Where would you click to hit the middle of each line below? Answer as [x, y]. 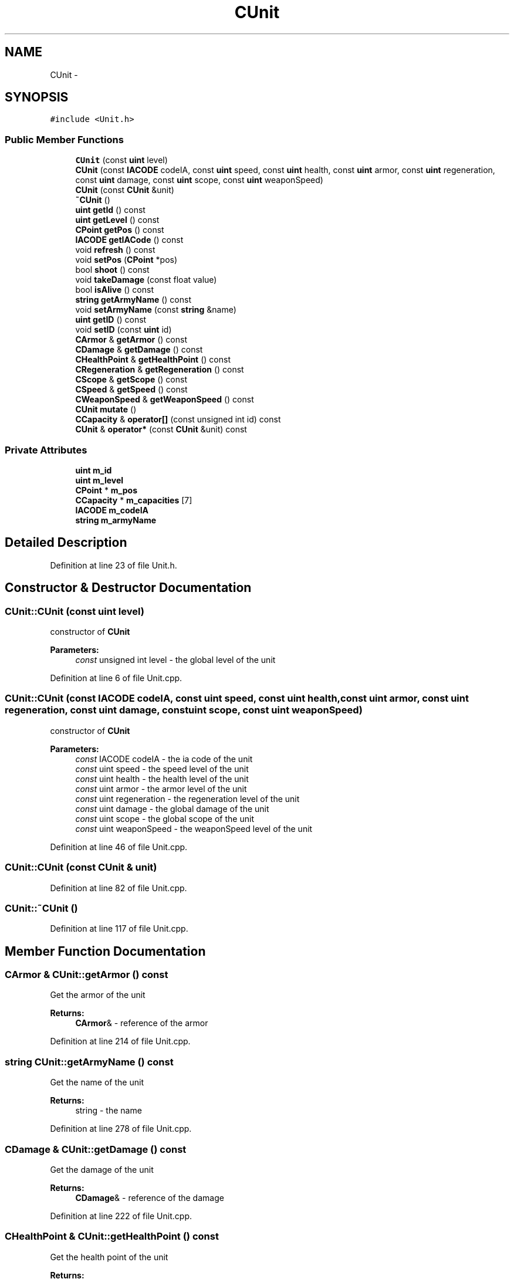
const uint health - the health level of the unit [162, 779]
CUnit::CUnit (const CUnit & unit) [81, 867]
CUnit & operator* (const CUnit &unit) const [161, 429]
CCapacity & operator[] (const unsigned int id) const [178, 419]
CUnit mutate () [106, 410]
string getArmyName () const [133, 300]
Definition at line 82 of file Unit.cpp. [119, 888]
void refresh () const [115, 250]
